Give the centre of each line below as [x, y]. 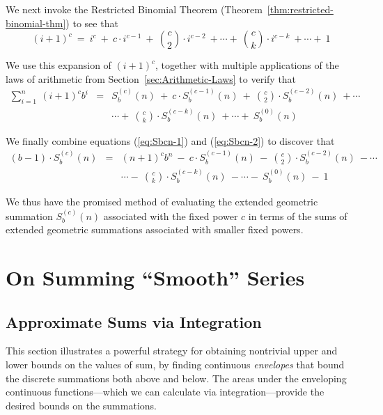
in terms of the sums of [298, 216]
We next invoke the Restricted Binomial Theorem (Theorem [134, 9]
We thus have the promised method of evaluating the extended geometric [162, 202]
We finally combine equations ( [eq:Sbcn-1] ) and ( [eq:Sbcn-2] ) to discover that [170, 140]
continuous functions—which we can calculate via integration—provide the [165, 392]
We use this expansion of [58, 65]
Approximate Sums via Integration [134, 321]
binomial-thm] [36, 23]
